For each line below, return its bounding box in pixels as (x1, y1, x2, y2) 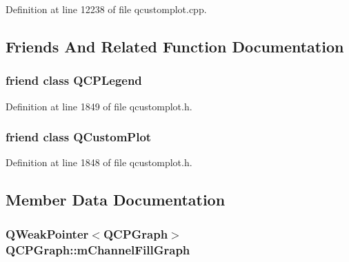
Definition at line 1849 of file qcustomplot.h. (6, 99, 192, 113)
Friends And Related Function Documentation (6, 35, 344, 57)
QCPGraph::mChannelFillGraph (6, 241, 190, 258)
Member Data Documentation (6, 189, 226, 210)
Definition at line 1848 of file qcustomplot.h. (6, 155, 192, 170)
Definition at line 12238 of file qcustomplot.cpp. (6, 2, 207, 16)
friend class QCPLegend (6, 72, 142, 89)
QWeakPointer (6, 225, 89, 242)
